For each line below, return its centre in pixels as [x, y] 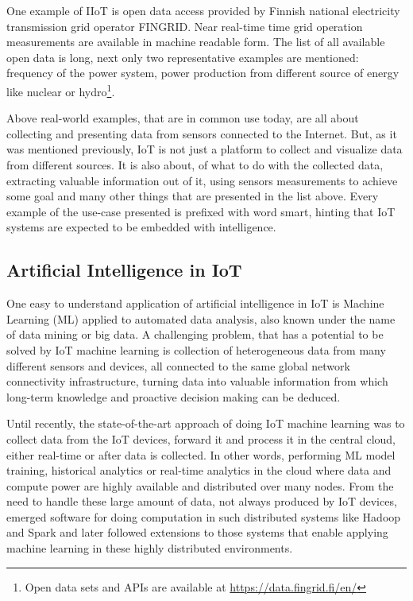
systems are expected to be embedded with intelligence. [141, 227]
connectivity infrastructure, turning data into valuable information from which [197, 381]
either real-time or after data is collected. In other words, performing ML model [201, 454]
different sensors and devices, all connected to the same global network [178, 365]
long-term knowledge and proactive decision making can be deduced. [174, 396]
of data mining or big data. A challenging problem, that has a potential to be [195, 334]
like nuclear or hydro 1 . [61, 90]
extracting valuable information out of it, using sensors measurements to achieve [202, 180]
